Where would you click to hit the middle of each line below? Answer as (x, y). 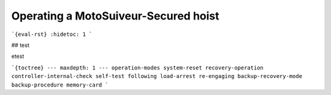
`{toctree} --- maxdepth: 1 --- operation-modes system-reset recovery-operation (137, 68)
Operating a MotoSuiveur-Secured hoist (116, 16)
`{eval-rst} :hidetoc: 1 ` (52, 34)
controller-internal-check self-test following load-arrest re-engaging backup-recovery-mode (157, 76)
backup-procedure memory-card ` (60, 85)
